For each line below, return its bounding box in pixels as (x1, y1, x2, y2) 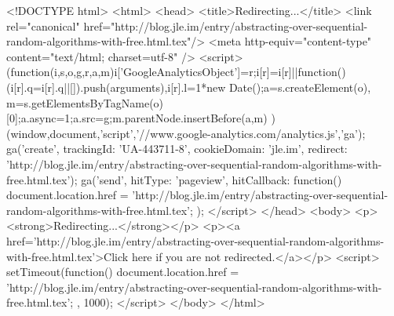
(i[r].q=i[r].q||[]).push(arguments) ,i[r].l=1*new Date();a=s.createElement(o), (6, 78, 371, 95)
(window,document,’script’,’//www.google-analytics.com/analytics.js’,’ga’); (6, 125, 366, 141)
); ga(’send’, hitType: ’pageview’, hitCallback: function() (70, 171, 342, 187)
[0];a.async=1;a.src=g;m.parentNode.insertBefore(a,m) (6, 110, 268, 126)
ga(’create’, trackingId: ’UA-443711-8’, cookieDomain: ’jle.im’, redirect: (6, 140, 348, 157)
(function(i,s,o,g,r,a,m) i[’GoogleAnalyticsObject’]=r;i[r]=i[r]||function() (6, 64, 346, 80)
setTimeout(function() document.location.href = (6, 263, 239, 280)
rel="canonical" (6, 17, 80, 34)
